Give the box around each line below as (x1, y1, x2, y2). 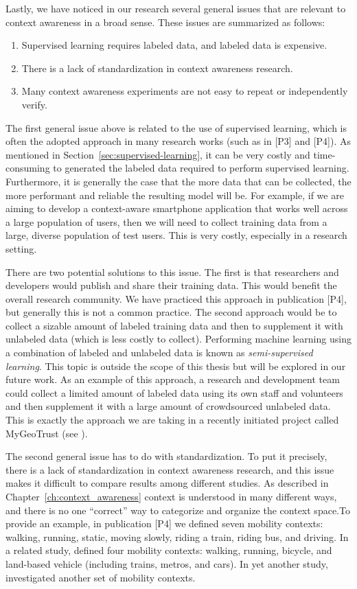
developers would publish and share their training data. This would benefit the (5, 278, 337, 292)
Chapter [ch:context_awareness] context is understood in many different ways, (5, 489, 337, 503)
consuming (5, 161, 50, 175)
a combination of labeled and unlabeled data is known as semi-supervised (5, 345, 313, 360)
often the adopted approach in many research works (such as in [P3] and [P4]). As (5, 134, 351, 148)
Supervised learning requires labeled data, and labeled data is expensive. (21, 38, 327, 52)
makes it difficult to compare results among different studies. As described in (5, 476, 329, 490)
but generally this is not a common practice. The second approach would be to (5, 305, 337, 319)
